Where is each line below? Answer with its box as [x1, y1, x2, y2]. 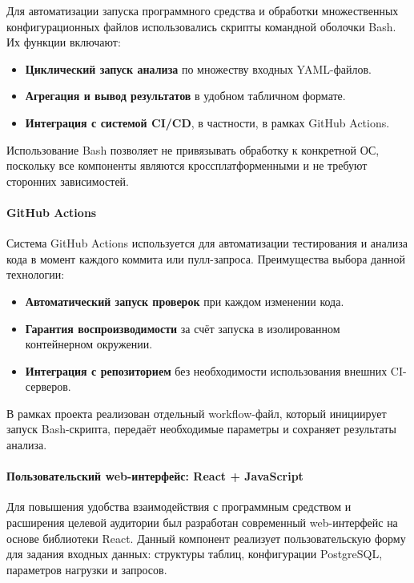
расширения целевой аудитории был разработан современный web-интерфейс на [6, 514, 398, 531]
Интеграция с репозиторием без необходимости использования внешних [25, 362, 388, 379]
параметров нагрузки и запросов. [6, 561, 167, 577]
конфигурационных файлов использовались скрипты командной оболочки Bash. [6, 18, 396, 34]
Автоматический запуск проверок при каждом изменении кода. [25, 292, 344, 309]
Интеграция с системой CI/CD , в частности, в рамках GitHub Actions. [25, 114, 390, 131]
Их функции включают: [6, 34, 121, 50]
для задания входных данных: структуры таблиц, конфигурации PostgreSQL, [6, 545, 383, 562]
